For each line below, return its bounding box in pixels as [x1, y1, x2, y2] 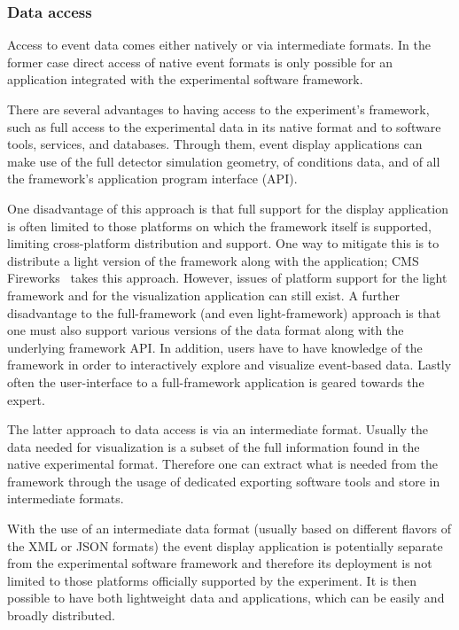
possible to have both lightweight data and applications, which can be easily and [7, 588, 445, 607]
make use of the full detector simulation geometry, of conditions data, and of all [7, 152, 440, 170]
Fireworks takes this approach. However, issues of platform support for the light [7, 268, 447, 287]
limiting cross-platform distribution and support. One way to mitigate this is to [7, 234, 440, 253]
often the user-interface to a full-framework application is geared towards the [7, 372, 424, 391]
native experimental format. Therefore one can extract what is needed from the [7, 455, 439, 473]
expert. [7, 390, 45, 408]
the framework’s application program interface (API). [7, 169, 298, 188]
